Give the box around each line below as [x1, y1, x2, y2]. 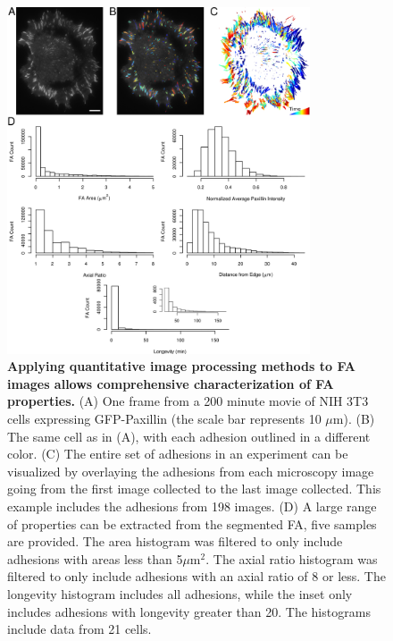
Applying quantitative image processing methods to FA [7, 357, 355, 375]
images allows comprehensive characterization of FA [7, 374, 334, 392]
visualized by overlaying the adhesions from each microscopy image [7, 461, 374, 480]
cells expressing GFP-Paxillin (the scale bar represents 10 [7, 409, 322, 428]
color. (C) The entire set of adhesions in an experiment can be [7, 444, 348, 463]
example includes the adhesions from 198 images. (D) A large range [7, 496, 377, 515]
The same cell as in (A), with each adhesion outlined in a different [7, 426, 371, 445]
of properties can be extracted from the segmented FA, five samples [7, 514, 377, 533]
